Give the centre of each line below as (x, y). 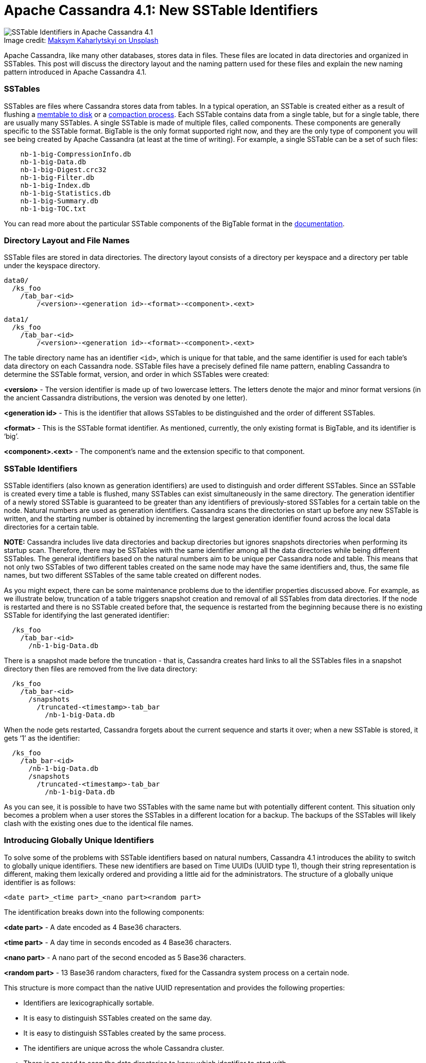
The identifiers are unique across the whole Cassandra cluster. (124, 1048)
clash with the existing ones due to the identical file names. (99, 823)
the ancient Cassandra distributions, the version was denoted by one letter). (126, 398)
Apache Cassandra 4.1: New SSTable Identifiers (161, 10)
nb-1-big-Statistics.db (65, 193)
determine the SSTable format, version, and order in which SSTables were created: (137, 374)
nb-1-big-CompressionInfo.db (76, 154)
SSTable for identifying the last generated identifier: (87, 615)
